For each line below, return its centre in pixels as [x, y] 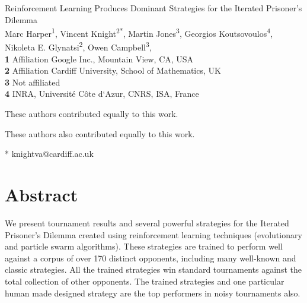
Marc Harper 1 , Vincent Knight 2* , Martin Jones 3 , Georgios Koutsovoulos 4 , [139, 32]
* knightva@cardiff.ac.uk [49, 154]
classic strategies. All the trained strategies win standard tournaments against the [153, 269]
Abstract [41, 195]
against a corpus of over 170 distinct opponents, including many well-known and [151, 258]
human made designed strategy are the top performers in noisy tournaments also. [153, 293]
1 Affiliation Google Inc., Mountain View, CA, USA [99, 59]
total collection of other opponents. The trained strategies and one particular [145, 281]
